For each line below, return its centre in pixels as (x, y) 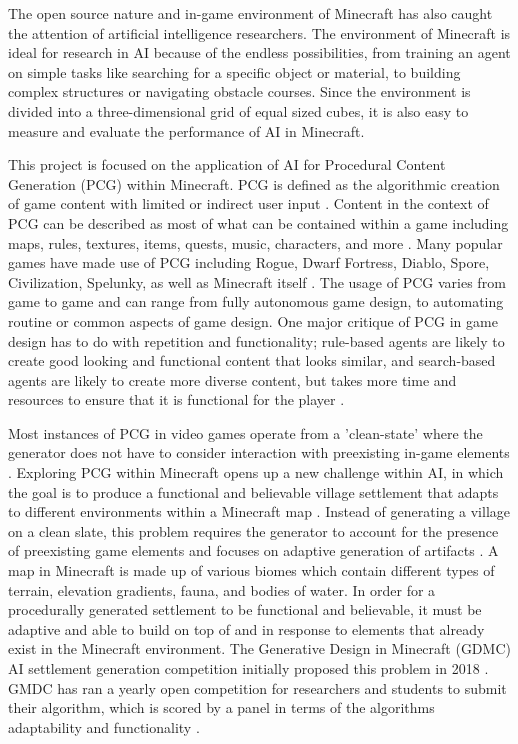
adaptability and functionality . (104, 726)
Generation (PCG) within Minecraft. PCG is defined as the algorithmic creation (254, 183)
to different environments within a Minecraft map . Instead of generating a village (259, 511)
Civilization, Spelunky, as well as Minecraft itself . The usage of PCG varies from (257, 281)
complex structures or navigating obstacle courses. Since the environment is (239, 91)
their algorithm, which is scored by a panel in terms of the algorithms (221, 707)
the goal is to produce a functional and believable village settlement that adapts (253, 491)
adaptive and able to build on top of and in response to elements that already (246, 628)
